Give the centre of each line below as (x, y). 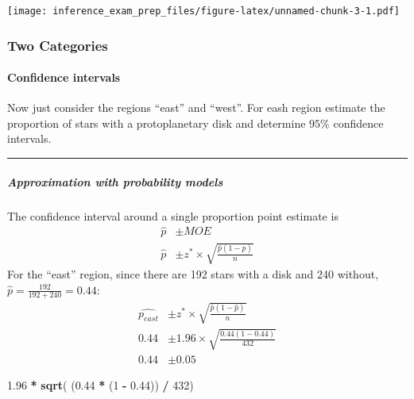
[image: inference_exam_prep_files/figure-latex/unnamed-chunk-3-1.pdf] (203, 11)
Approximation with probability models (115, 181)
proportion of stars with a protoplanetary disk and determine (157, 123)
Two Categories (58, 45)
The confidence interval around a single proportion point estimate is (173, 215)
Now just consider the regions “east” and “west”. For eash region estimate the (196, 107)
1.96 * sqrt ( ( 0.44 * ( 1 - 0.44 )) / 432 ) (101, 384)
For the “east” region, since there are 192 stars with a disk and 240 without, (193, 274)
